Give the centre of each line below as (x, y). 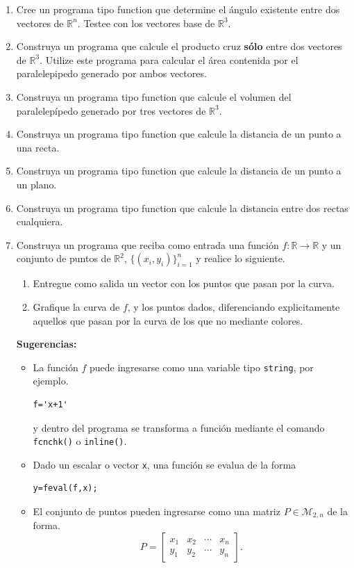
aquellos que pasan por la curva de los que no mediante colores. (168, 320)
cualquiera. (40, 221)
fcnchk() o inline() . (80, 441)
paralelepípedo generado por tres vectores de (111, 110)
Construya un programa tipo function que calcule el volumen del (154, 96)
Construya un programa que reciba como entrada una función (147, 244)
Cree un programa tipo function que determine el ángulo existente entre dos (178, 9)
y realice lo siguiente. (241, 258)
